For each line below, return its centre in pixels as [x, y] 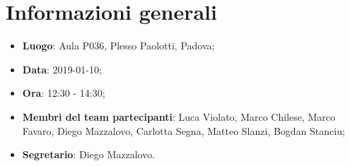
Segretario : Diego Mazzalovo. [89, 154]
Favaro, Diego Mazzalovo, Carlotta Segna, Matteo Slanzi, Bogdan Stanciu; [183, 130]
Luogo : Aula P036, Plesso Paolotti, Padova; [118, 46]
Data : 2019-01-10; [62, 69]
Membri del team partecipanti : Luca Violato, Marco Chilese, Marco [179, 116]
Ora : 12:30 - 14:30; [64, 93]
